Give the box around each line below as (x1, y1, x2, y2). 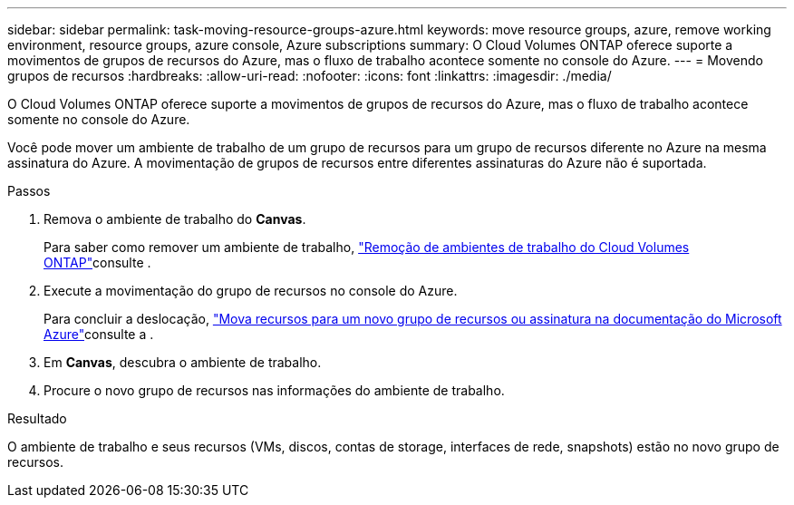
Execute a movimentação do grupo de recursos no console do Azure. (44, 283, 458, 298)
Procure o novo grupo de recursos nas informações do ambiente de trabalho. (44, 383, 505, 398)
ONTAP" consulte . (44, 255, 151, 270)
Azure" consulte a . (44, 326, 154, 342)
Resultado (7, 411, 67, 426)
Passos (7, 183, 51, 199)
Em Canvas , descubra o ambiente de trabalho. (44, 354, 322, 370)
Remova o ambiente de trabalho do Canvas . (44, 211, 306, 227)
